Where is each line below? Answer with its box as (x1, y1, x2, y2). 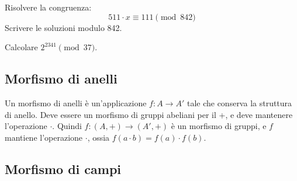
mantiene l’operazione (5, 131, 83, 143)
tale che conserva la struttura (187, 96, 292, 109)
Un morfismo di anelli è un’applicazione (5, 96, 147, 109)
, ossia (87, 131, 110, 143)
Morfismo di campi (5, 159, 122, 177)
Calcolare (5, 41, 38, 53)
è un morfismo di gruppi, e (171, 120, 267, 132)
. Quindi (52, 120, 82, 132)
